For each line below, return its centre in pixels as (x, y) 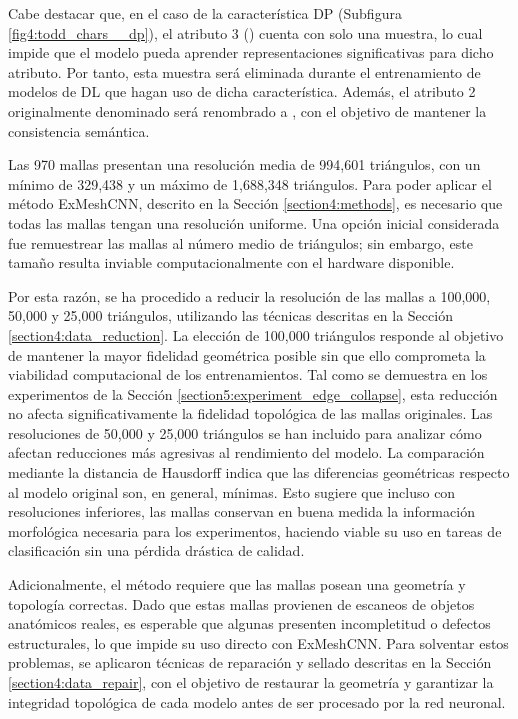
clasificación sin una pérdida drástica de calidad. (156, 550)
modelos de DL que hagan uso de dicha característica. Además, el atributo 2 (242, 91)
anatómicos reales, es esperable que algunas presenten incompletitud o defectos (249, 623)
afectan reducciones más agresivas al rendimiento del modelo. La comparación (246, 452)
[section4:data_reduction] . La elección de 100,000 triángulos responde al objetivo (256, 334)
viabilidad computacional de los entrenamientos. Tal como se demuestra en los (248, 374)
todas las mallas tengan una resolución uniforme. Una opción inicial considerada (254, 222)
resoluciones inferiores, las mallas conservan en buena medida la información (241, 511)
